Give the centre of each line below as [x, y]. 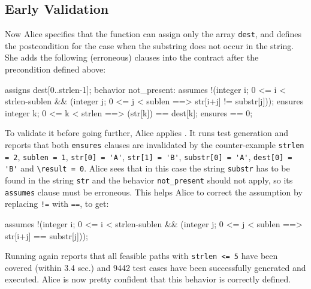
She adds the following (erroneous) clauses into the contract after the [132, 57]
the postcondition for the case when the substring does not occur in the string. [150, 45]
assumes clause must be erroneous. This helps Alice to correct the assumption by [154, 192]
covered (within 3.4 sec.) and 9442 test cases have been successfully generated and [155, 267]
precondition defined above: [55, 69]
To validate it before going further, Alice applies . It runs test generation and [147, 133]
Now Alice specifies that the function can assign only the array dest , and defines [153, 34]
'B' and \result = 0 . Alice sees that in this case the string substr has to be [147, 168]
